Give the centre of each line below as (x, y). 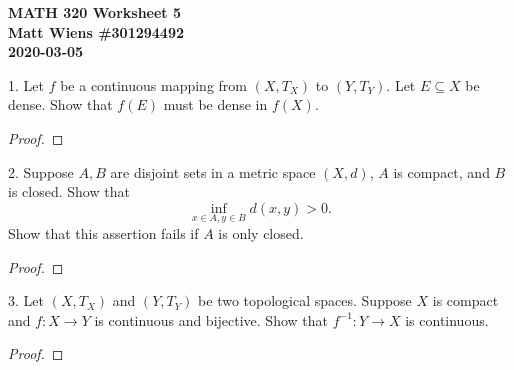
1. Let (26, 84)
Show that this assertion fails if (103, 232)
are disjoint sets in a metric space (213, 171)
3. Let (26, 300)
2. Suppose (41, 171)
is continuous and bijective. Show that (211, 319)
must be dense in (215, 104)
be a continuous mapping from (153, 84)
